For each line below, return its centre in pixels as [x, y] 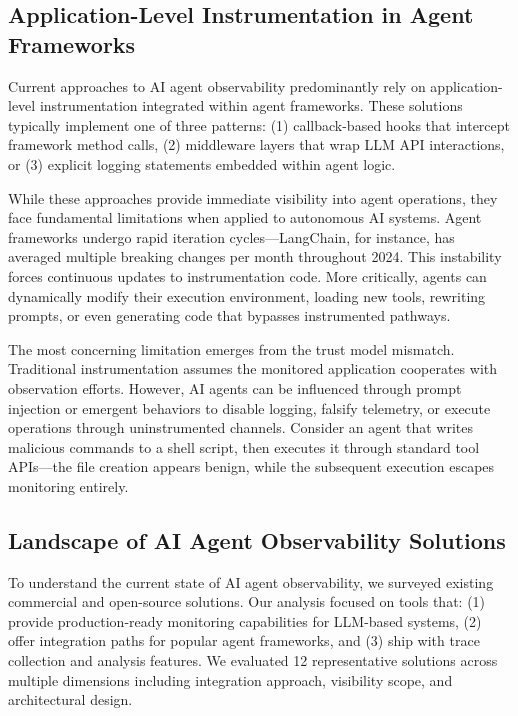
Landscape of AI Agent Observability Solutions [257, 539]
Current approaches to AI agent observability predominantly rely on [217, 85]
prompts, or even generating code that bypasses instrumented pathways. [229, 315]
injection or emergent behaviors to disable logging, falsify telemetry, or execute [249, 407]
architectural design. [70, 699]
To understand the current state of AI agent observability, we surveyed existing [251, 581]
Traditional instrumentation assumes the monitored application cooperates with [253, 368]
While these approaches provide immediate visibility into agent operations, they [253, 197]
